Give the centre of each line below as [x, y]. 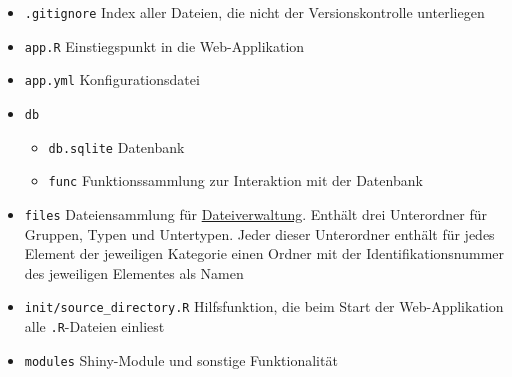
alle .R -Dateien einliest [94, 326]
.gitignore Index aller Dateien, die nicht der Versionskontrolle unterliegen [254, 12]
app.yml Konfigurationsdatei [112, 79]
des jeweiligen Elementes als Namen [134, 272]
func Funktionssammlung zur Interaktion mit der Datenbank [235, 180]
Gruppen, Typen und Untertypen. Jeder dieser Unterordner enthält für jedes [259, 233]
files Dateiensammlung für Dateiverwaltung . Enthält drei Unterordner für [256, 213]
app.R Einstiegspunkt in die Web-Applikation [164, 45]
